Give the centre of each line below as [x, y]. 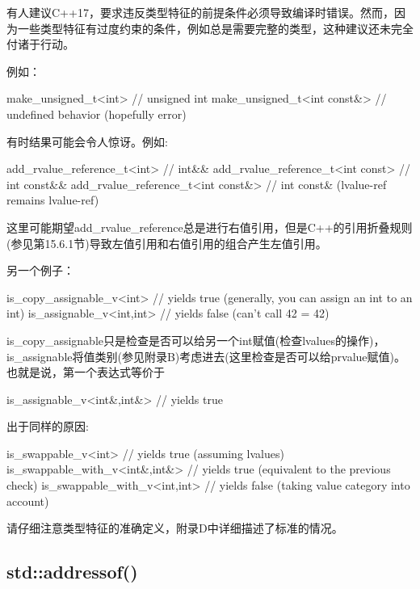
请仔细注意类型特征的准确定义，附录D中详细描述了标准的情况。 [175, 528]
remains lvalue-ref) [53, 200]
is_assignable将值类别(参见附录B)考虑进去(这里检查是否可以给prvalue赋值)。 [206, 356]
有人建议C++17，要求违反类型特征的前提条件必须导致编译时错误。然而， [200, 12]
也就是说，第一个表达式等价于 [86, 372]
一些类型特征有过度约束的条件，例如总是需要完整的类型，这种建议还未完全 [215, 28]
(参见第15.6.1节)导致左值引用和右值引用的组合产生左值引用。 [167, 243]
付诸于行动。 [40, 44]
